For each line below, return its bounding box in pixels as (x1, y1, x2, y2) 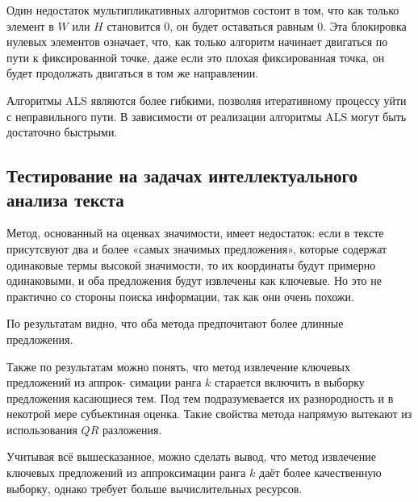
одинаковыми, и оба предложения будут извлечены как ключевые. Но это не (6, 272, 382, 289)
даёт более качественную (259, 464, 382, 481)
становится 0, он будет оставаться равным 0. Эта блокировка (107, 17, 407, 34)
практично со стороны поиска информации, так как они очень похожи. (6, 287, 354, 304)
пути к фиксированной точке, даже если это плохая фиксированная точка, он (6, 48, 385, 65)
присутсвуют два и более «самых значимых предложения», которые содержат (6, 240, 387, 257)
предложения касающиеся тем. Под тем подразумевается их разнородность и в (6, 389, 394, 406)
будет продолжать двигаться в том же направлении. (6, 65, 259, 82)
